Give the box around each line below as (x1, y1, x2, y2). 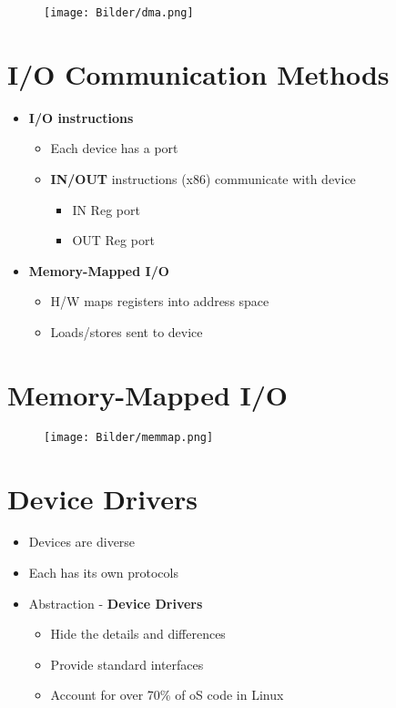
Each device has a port (50, 139, 178, 158)
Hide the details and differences (50, 624, 226, 643)
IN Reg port (72, 200, 140, 219)
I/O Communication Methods (7, 55, 390, 92)
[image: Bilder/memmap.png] (44, 430, 214, 444)
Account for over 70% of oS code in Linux (50, 685, 284, 704)
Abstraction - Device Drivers (28, 593, 203, 612)
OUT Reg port (72, 231, 155, 250)
